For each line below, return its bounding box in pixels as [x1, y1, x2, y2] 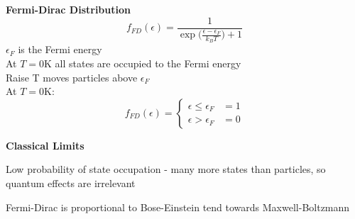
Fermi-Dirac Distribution [6, 2, 131, 16]
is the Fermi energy [18, 42, 102, 57]
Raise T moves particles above [6, 69, 138, 84]
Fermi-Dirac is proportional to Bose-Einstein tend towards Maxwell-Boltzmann [6, 199, 350, 214]
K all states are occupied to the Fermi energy [44, 56, 241, 71]
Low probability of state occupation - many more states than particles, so [6, 162, 326, 176]
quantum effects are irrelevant [6, 176, 136, 191]
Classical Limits [6, 137, 84, 152]
